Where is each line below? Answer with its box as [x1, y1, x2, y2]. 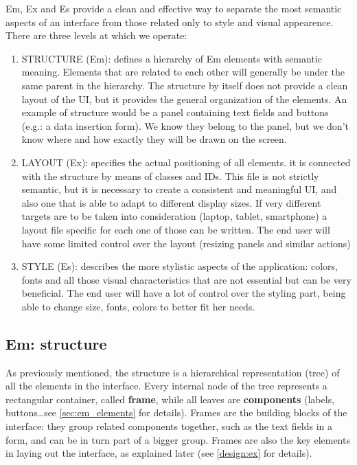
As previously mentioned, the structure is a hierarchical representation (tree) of [5, 365, 340, 379]
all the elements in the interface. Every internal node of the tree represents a [5, 378, 327, 393]
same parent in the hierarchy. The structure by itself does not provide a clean [21, 78, 348, 92]
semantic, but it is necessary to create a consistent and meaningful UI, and [21, 182, 337, 196]
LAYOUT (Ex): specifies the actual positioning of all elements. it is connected [21, 155, 351, 169]
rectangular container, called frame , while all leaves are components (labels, [5, 392, 335, 406]
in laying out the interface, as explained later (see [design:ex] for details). [5, 446, 312, 460]
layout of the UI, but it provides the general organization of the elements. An [21, 91, 347, 106]
